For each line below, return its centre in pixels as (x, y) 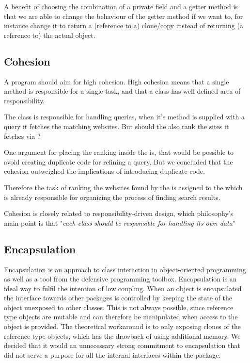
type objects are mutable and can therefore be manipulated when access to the (121, 317)
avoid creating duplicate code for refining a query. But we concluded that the (118, 161)
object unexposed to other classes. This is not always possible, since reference (119, 307)
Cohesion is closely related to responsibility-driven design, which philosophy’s (119, 213)
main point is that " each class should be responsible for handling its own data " (120, 223)
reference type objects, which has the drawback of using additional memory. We (122, 336)
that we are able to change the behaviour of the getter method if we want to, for (124, 16)
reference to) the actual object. (50, 35)
